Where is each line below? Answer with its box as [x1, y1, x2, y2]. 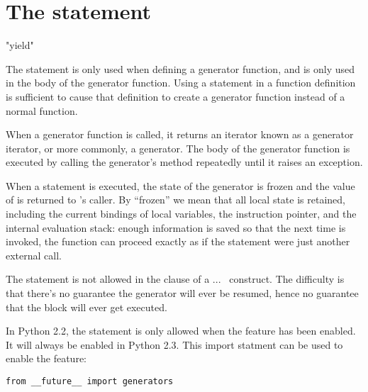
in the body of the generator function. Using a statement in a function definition [6, 75, 356, 90]
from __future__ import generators [6, 376, 174, 386]
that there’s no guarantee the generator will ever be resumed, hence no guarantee [6, 286, 359, 301]
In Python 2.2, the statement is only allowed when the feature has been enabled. [6, 323, 356, 338]
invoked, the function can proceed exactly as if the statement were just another [6, 234, 350, 249]
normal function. [6, 103, 78, 118]
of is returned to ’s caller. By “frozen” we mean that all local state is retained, [6, 192, 345, 207]
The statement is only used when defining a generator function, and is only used [6, 61, 355, 76]
